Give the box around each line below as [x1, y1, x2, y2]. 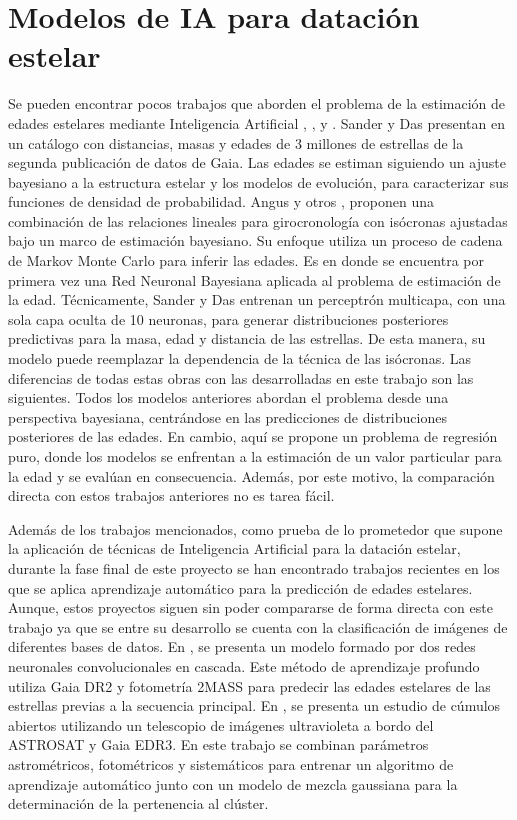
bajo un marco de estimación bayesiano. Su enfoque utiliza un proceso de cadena [8, 230, 503, 251]
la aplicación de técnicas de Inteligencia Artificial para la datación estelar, [8, 538, 461, 559]
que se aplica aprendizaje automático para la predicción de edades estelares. [8, 577, 473, 598]
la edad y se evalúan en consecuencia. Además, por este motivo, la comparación [8, 465, 495, 486]
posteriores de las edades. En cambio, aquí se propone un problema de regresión [8, 426, 498, 447]
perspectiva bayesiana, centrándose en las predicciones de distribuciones [8, 406, 447, 427]
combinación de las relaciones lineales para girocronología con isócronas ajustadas [8, 210, 508, 231]
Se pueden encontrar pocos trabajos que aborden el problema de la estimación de [8, 93, 506, 114]
